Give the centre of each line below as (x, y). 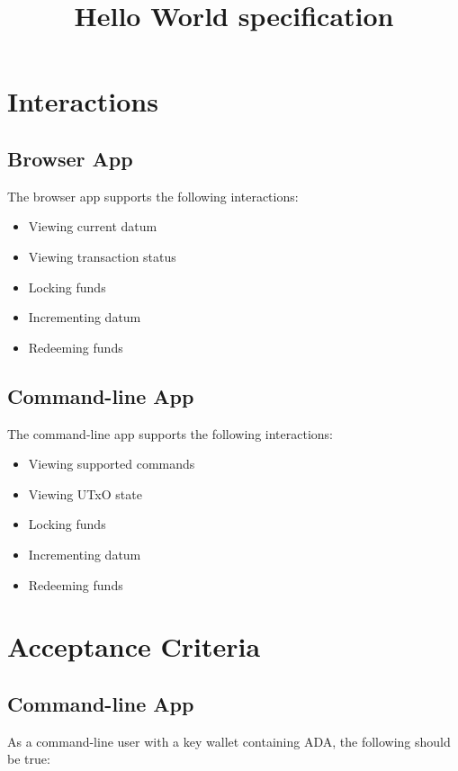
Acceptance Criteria (134, 646)
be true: (29, 759)
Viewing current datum (93, 226)
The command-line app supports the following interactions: (170, 433)
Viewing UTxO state (85, 493)
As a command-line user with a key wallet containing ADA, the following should (229, 741)
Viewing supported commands (112, 464)
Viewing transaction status (102, 256)
